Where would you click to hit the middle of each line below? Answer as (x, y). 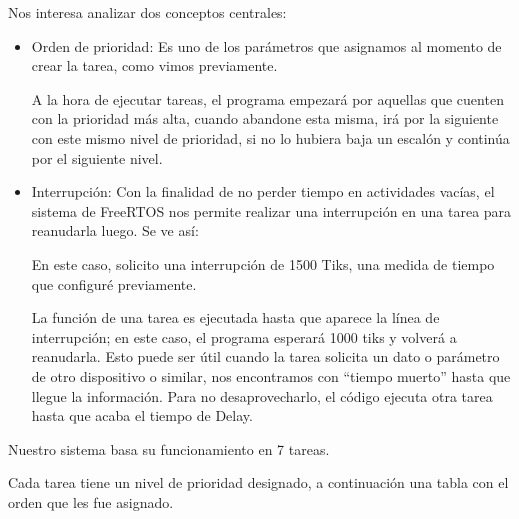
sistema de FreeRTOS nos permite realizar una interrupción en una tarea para (271, 210)
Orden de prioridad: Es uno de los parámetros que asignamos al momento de (266, 45)
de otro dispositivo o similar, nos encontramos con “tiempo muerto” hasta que (271, 375)
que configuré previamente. (114, 283)
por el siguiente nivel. (97, 157)
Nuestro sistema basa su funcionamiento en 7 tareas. (169, 448)
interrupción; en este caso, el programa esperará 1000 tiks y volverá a (244, 336)
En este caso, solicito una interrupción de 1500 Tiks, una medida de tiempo (263, 263)
